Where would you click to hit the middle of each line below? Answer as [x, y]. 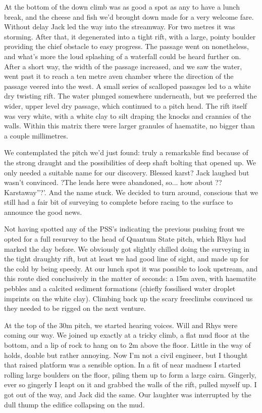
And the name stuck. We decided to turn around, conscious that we [153, 192]
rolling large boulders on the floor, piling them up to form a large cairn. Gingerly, [130, 374]
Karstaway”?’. [25, 192]
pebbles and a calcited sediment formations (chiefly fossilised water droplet [120, 288]
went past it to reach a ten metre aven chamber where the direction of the [119, 76]
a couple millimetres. [36, 135]
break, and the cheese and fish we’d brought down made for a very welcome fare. [129, 16]
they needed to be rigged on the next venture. [75, 308]
